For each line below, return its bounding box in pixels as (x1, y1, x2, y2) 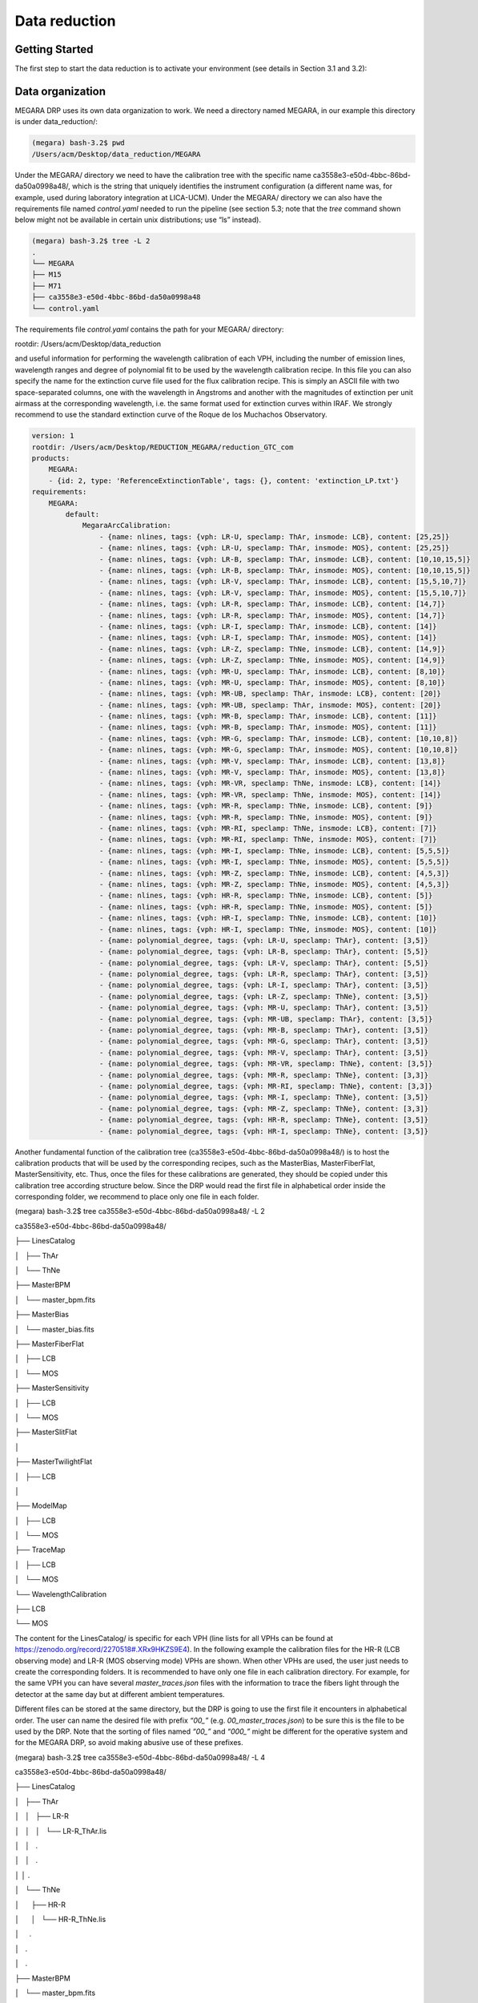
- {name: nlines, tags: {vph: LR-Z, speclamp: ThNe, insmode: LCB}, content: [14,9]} (98, 644, 446, 653)
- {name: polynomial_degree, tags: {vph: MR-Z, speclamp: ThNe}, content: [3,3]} (98, 1104, 428, 1113)
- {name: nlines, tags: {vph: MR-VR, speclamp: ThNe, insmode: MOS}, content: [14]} (98, 790, 442, 799)
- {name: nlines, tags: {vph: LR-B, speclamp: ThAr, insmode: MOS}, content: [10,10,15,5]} (98, 566, 472, 574)
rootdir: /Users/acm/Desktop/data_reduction (14, 339, 162, 349)
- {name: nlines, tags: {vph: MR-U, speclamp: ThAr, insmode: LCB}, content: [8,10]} (98, 667, 446, 676)
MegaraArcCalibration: (82, 521, 171, 530)
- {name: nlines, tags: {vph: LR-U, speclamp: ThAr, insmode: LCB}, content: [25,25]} (98, 532, 450, 541)
